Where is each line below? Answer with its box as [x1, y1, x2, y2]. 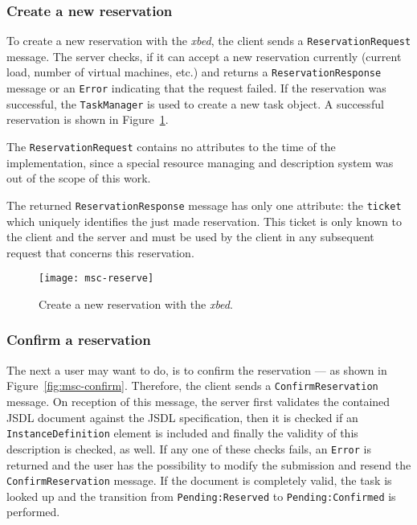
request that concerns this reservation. [6, 244, 194, 260]
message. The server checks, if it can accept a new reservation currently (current [6, 47, 402, 64]
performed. [6, 503, 60, 520]
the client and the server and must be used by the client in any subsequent [6, 228, 374, 245]
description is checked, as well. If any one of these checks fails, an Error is [6, 440, 371, 457]
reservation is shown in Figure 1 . [6, 111, 169, 128]
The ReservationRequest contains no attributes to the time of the [6, 138, 336, 155]
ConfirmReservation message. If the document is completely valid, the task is [6, 472, 392, 489]
